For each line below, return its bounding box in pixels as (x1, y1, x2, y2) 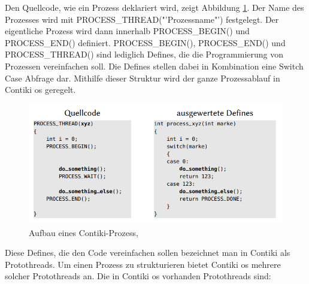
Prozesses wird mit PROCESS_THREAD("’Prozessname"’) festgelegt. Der (5, 13, 279, 25)
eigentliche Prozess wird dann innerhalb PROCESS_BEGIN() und (5, 25, 250, 37)
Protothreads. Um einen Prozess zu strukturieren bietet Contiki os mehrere (5, 258, 281, 270)
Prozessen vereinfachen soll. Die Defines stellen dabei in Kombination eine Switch (5, 59, 304, 72)
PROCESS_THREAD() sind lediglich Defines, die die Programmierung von (5, 48, 284, 61)
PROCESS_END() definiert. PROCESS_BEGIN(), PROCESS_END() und (5, 36, 286, 49)
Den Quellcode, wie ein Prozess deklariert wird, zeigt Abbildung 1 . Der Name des (5, 1, 304, 13)
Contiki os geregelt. (5, 83, 76, 96)
